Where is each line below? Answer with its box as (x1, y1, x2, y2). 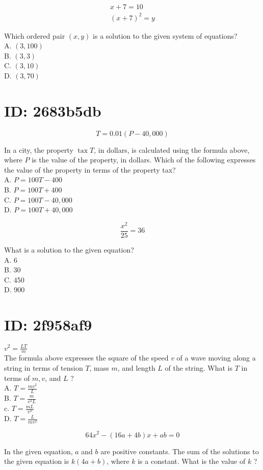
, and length (117, 362, 155, 373)
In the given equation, (4, 446, 73, 456)
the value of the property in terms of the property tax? (4, 164, 176, 175)
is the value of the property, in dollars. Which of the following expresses (32, 154, 256, 165)
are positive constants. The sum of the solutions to (100, 446, 259, 456)
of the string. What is (165, 362, 232, 373)
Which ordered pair (4, 30, 65, 41)
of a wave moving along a (176, 352, 256, 363)
